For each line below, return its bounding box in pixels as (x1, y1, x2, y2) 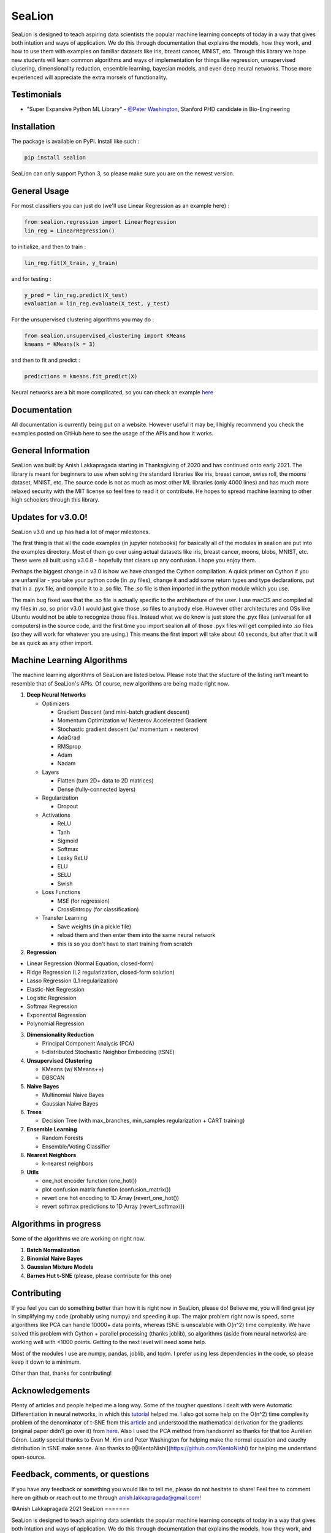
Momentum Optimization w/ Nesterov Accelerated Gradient (57, 717, 208, 724)
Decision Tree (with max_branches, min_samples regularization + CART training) (42, 1117, 245, 1125)
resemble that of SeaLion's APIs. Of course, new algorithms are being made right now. (11, 679, 230, 687)
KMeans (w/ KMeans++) (42, 1066, 104, 1073)
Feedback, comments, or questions (11, 1469, 150, 1480)
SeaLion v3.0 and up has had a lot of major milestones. (11, 528, 150, 535)
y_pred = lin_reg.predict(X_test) (24, 291, 128, 299)
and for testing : (11, 275, 51, 282)
